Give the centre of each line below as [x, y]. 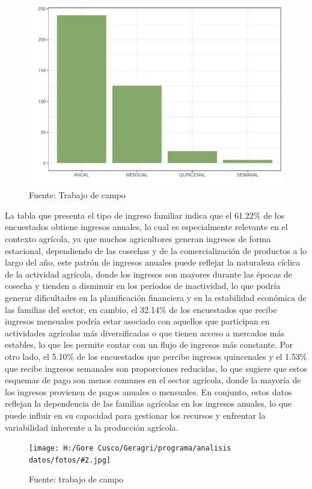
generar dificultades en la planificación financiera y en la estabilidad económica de [156, 298]
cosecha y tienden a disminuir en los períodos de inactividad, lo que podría [143, 286]
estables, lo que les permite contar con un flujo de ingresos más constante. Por [149, 345]
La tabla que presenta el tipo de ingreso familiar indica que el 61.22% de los [145, 215]
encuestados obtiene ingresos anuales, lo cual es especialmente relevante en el [146, 227]
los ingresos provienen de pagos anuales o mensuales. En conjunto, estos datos [148, 391]
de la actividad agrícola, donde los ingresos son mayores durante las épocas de [148, 274]
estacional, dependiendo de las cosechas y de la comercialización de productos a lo [156, 250]
